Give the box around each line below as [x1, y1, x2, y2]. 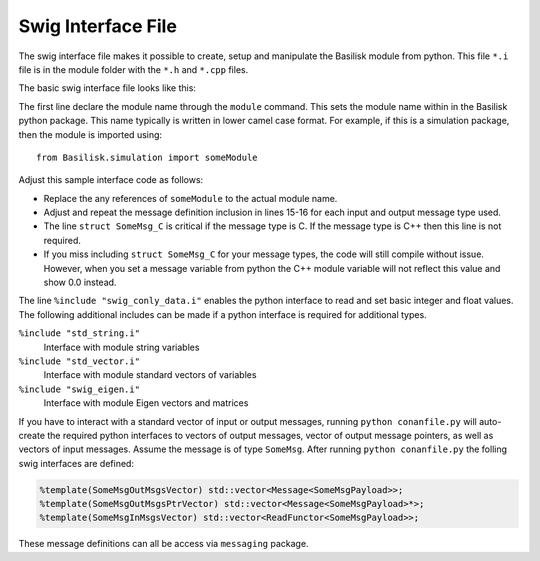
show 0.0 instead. [43, 276, 117, 289]
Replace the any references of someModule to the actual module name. [43, 192, 338, 204]
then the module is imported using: [18, 128, 163, 140]
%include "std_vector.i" [18, 355, 140, 367]
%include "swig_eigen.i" [18, 383, 140, 395]
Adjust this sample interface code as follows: [18, 174, 204, 186]
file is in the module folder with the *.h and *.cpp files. [18, 63, 249, 75]
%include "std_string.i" [18, 328, 140, 339]
